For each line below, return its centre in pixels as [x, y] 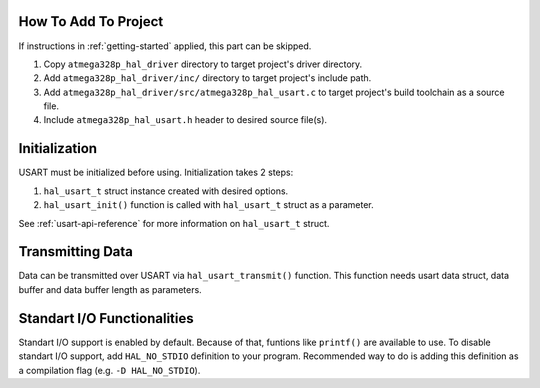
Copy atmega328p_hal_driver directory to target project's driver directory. [203, 64]
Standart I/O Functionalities [106, 318]
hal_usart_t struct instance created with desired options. [166, 191]
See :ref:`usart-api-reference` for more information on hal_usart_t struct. [174, 223]
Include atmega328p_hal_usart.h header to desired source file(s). [185, 120]
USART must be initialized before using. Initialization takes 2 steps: [156, 172]
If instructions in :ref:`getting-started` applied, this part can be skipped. [165, 46]
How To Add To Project [91, 21]
